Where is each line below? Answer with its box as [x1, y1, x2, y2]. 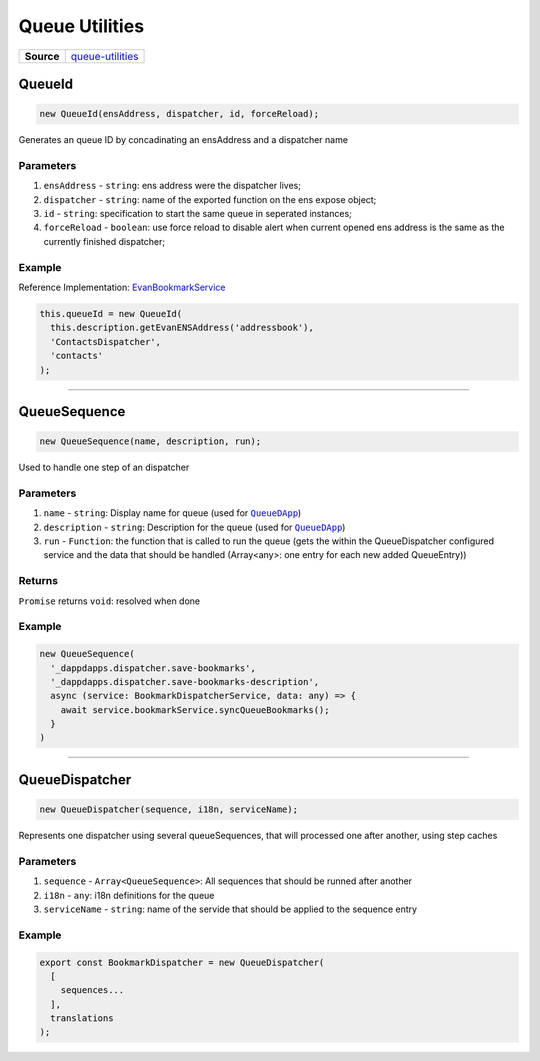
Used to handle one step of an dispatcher [18, 461, 190, 474]
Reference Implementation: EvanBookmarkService [18, 281, 226, 293]
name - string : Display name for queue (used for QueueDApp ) [43, 507, 302, 519]
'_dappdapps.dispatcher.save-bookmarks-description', [50, 676, 320, 687]
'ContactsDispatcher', [50, 336, 162, 347]
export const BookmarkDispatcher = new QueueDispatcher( [39, 956, 325, 968]
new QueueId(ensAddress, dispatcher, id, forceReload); [39, 108, 320, 120]
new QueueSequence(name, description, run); [39, 436, 262, 447]
